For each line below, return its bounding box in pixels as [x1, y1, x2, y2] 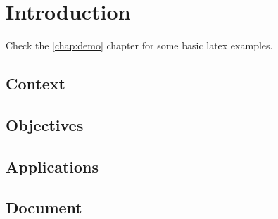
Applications [6, 155, 99, 177]
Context [6, 73, 65, 94]
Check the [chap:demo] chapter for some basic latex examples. [6, 38, 273, 53]
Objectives [6, 113, 84, 135]
